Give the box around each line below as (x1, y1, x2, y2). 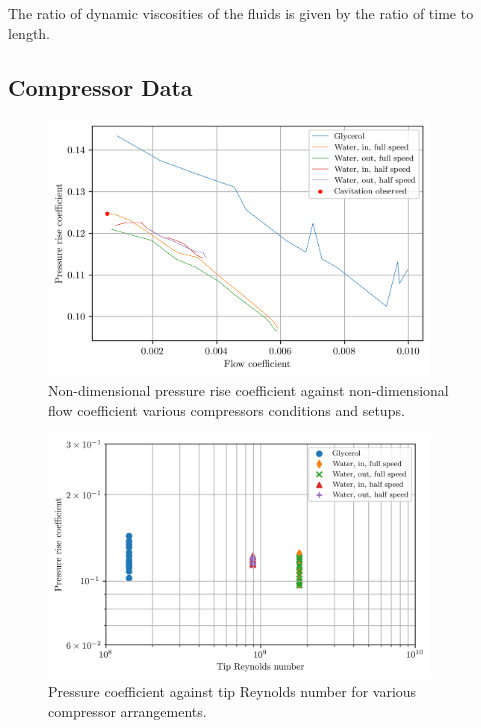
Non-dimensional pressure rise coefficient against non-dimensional (48, 379, 449, 400)
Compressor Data (8, 71, 193, 102)
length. (8, 22, 51, 43)
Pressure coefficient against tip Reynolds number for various (48, 681, 417, 702)
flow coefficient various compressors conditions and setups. (48, 399, 405, 420)
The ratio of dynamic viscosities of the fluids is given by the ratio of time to (8, 3, 474, 23)
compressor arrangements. (48, 700, 207, 721)
